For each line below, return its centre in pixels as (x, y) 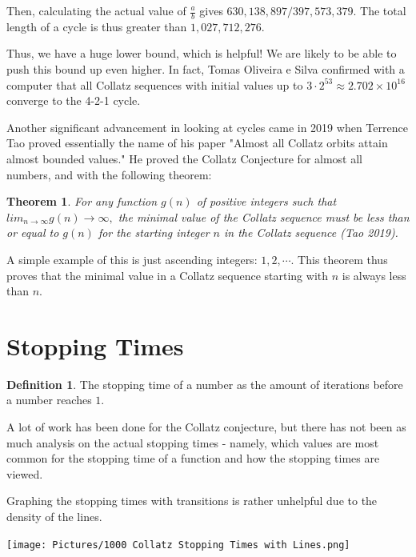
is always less (374, 275)
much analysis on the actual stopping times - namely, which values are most (193, 442)
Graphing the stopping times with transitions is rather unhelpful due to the (192, 501)
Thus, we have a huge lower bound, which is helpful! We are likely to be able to (202, 53)
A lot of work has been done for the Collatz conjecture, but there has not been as (206, 427)
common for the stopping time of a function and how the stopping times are (193, 458)
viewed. (25, 473)
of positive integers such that (266, 201)
